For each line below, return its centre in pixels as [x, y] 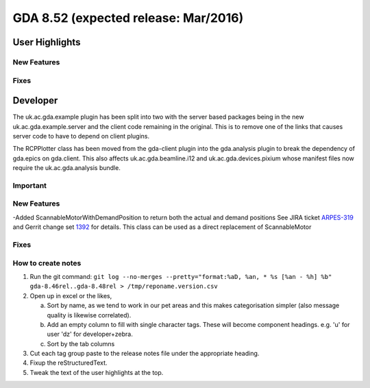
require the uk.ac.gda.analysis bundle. [67, 168]
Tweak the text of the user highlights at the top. [97, 372]
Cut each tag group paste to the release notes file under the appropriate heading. [145, 354]
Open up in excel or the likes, [71, 295]
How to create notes [47, 263]
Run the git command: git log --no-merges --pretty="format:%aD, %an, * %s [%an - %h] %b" [181, 276]
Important [30, 185]
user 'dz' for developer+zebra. [90, 334]
